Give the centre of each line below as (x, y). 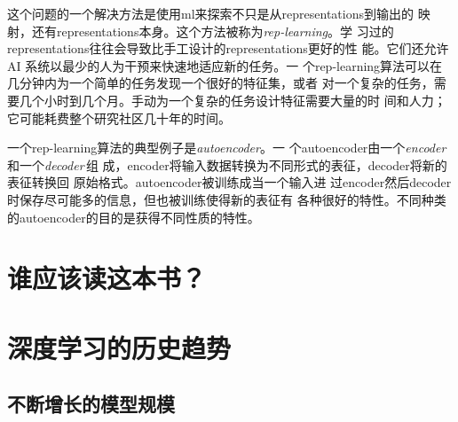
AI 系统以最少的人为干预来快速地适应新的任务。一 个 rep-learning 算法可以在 (225, 65)
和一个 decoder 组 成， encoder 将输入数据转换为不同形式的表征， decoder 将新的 (227, 164)
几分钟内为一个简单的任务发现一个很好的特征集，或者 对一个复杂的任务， (221, 83)
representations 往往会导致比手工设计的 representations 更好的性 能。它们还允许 (228, 48)
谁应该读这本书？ (107, 278)
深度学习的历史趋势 (119, 347)
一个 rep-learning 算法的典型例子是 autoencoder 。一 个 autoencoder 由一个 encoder (227, 148)
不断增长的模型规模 (91, 404)
